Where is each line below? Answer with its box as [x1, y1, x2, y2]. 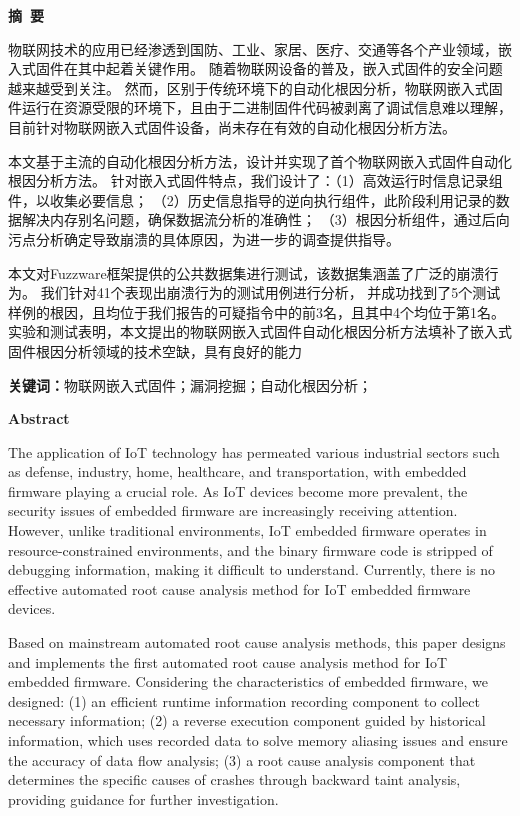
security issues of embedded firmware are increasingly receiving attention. [8, 500, 458, 521]
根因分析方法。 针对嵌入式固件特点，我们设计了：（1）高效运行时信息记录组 [8, 170, 503, 191]
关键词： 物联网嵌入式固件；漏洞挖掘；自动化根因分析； [8, 374, 372, 395]
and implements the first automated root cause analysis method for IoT [8, 651, 448, 672]
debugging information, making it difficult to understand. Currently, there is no [8, 559, 495, 580]
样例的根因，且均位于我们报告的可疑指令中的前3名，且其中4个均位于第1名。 [8, 301, 505, 322]
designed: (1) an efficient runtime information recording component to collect [8, 690, 480, 711]
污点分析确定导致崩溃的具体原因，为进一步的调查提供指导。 [8, 228, 400, 249]
